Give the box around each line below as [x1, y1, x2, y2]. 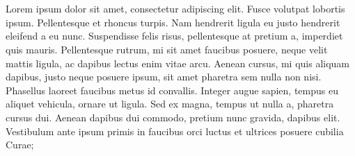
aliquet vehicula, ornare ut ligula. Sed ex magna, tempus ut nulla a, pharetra [6, 96, 334, 111]
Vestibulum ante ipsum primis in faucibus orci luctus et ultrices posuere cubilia [6, 123, 344, 138]
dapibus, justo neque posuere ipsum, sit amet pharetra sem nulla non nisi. [6, 69, 322, 84]
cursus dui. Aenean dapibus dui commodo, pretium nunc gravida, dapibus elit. [6, 110, 340, 124]
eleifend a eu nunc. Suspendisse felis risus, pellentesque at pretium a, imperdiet [6, 28, 343, 43]
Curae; [6, 137, 34, 152]
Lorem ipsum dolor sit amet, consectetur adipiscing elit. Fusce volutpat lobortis [6, 1, 345, 16]
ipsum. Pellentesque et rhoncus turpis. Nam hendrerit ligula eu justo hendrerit [6, 15, 340, 29]
